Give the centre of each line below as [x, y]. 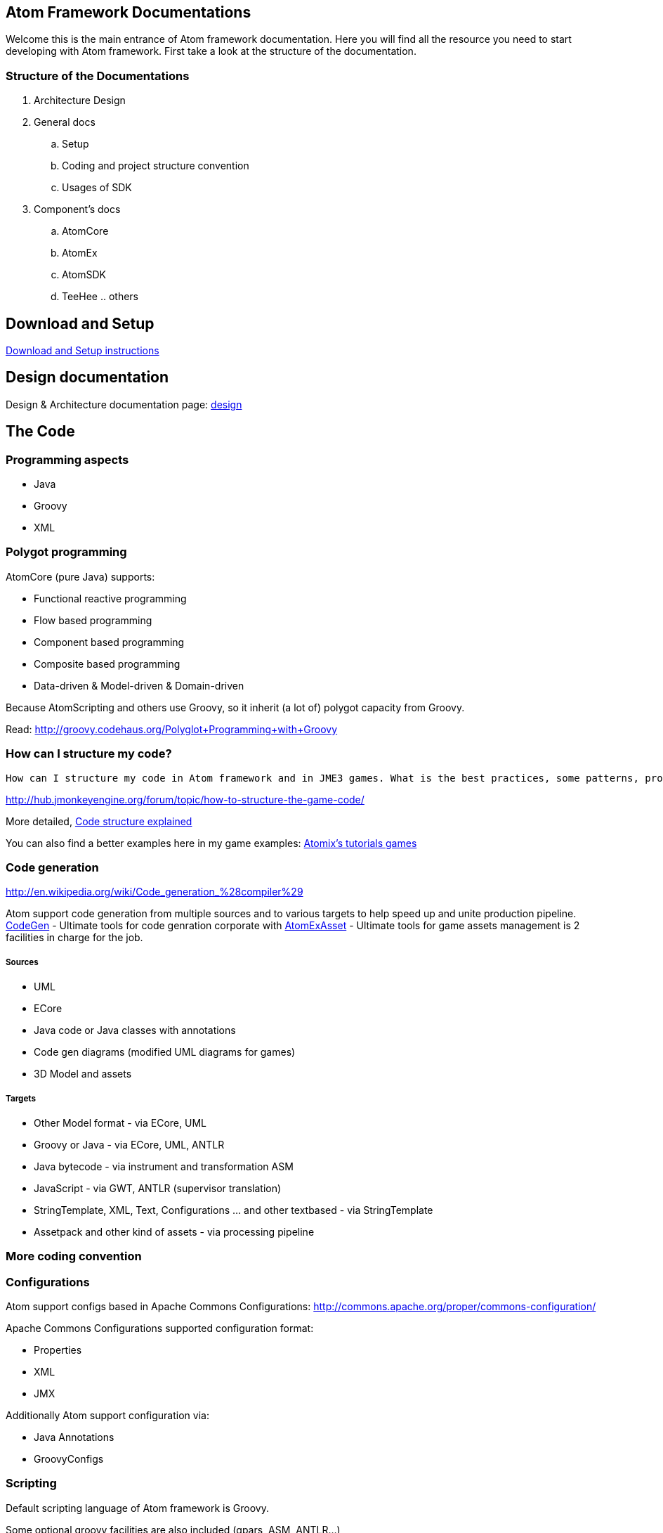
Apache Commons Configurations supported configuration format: [160, 1328]
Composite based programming [107, 664]
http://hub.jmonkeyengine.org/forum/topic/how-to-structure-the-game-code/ [185, 799]
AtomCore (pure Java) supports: [80, 576]
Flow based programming [93, 620]
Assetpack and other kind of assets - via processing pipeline [174, 1231]
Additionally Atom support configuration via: [107, 1416]
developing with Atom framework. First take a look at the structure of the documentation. [211, 51]
